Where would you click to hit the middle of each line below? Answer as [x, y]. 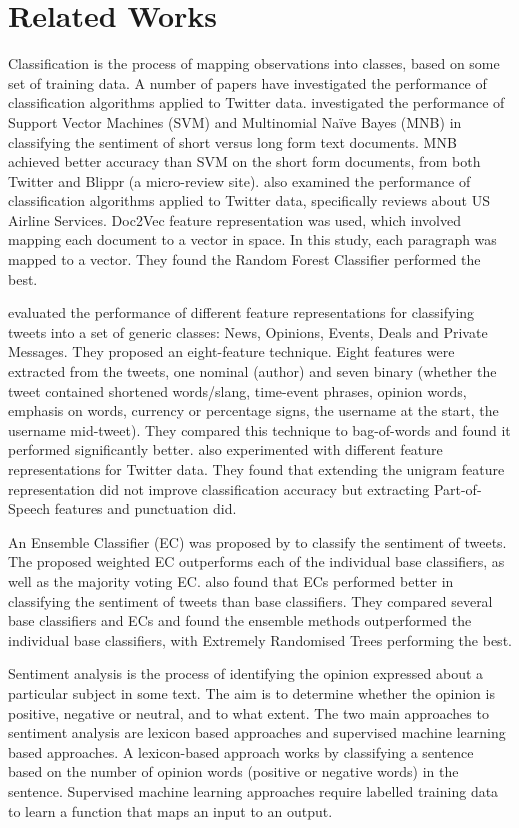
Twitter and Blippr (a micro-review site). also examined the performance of [239, 180]
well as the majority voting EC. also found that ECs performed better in [231, 580]
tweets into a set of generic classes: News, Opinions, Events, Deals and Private [248, 331]
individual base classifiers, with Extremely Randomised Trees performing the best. [260, 639]
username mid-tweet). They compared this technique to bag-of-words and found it [259, 429]
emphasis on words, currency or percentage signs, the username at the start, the [253, 410]
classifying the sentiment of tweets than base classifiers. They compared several [250, 600]
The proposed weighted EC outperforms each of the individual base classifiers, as [256, 561]
